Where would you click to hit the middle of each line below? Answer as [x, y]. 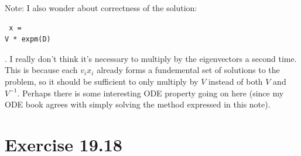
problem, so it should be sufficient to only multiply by [102, 81]
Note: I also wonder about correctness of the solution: [101, 8]
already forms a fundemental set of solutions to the [188, 70]
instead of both [235, 81]
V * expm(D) [28, 39]
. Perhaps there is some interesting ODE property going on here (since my [150, 93]
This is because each [41, 70]
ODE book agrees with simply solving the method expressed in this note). [138, 104]
